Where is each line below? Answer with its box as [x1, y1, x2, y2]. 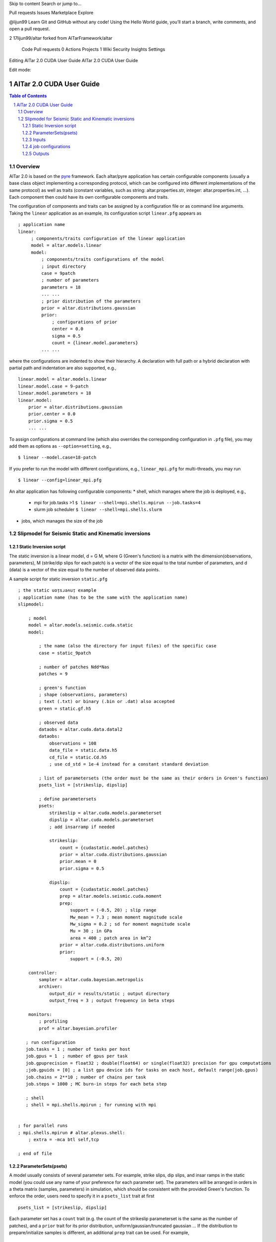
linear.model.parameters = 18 [18, 390, 92, 396]
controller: [28, 970, 57, 976]
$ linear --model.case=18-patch [18, 455, 97, 461]
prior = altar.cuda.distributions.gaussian [59, 852, 167, 857]
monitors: [28, 1011, 52, 1017]
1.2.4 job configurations [22, 144, 70, 150]
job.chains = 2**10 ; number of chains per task [25, 1074, 146, 1080]
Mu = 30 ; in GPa [70, 928, 112, 934]
